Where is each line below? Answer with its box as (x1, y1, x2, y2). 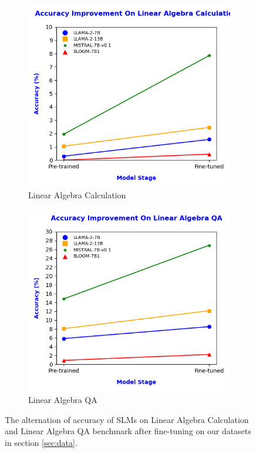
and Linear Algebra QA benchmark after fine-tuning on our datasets (5, 425, 251, 437)
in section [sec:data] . (5, 436, 78, 448)
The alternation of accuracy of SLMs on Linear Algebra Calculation (5, 413, 249, 425)
